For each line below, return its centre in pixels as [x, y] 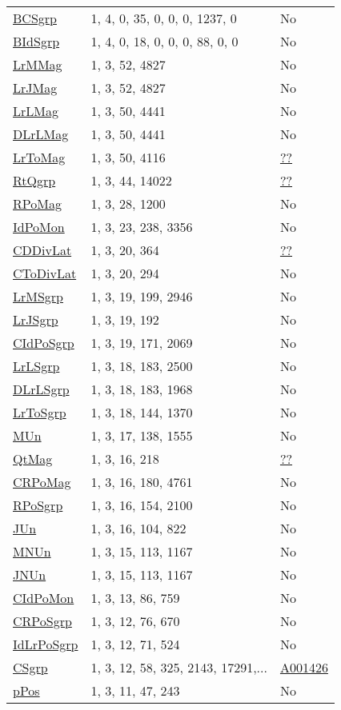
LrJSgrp [36, 319]
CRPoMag [42, 482]
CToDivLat [45, 273]
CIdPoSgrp [44, 343]
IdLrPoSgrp [46, 644]
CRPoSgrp [42, 621]
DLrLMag [41, 134]
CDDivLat [42, 250]
